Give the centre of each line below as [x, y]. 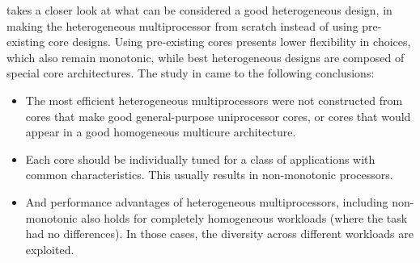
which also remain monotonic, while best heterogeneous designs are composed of [206, 57]
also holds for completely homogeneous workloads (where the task [244, 217]
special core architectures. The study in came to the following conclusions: [191, 73]
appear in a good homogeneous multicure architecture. [161, 132]
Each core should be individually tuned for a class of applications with [200, 159]
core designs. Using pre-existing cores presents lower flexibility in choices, [229, 42]
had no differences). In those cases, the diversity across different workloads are [219, 234]
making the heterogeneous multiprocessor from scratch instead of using [182, 25]
